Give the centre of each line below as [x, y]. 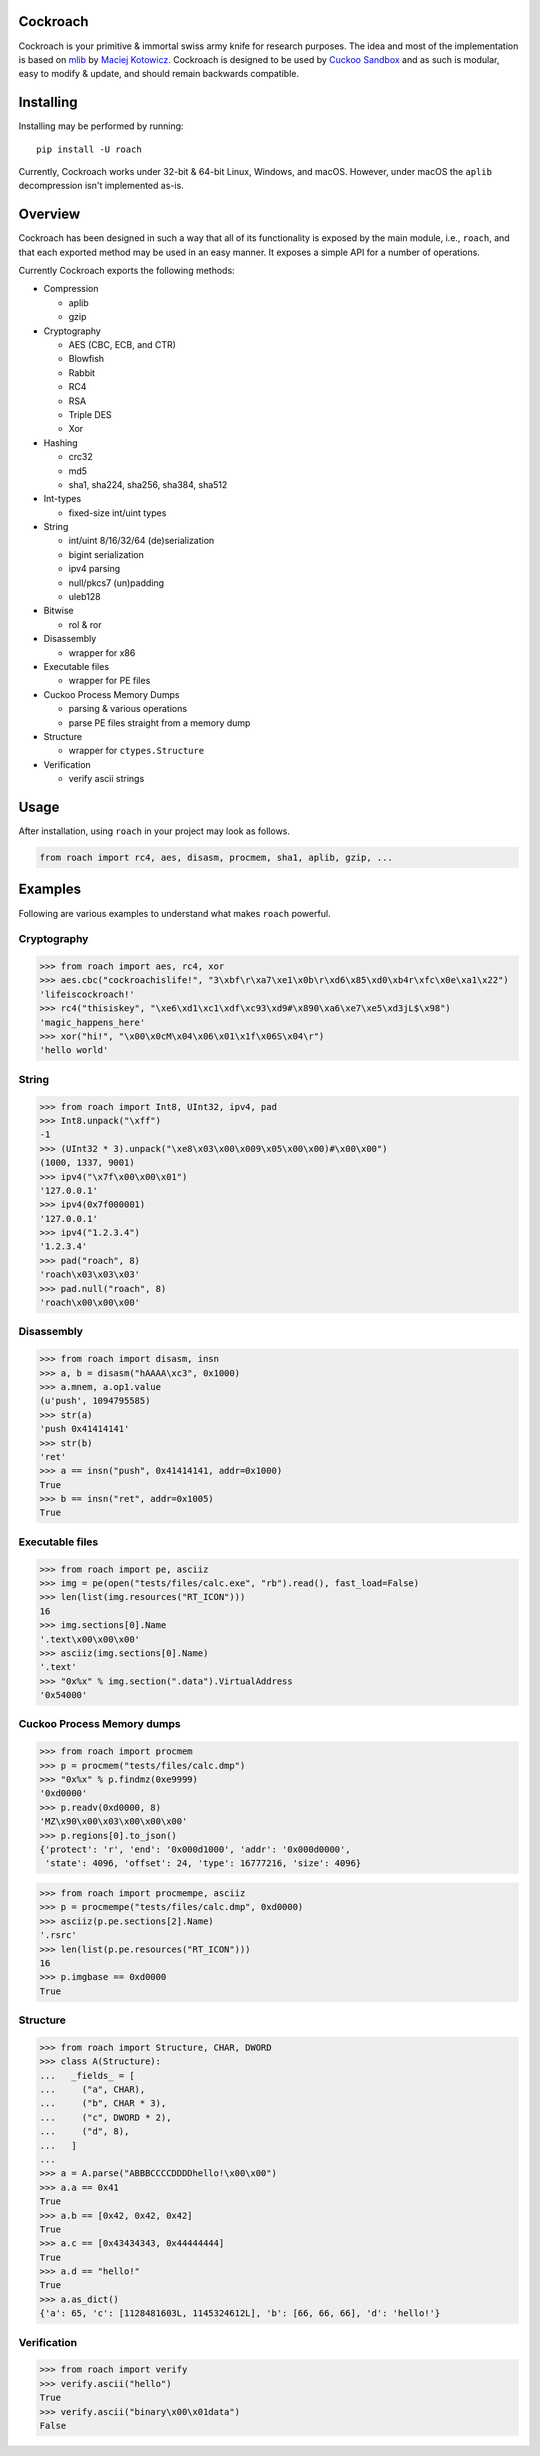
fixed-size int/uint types [117, 512]
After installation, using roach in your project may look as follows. [154, 831]
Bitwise [58, 611]
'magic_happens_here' [92, 1022]
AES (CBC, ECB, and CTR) [122, 345]
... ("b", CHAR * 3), [103, 2103]
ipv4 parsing [94, 569]
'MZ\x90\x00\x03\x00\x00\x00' [113, 1821]
